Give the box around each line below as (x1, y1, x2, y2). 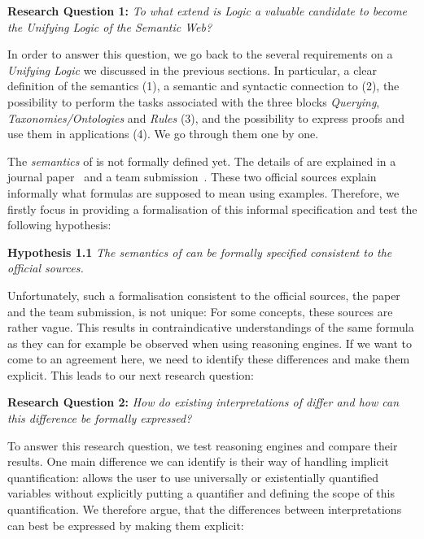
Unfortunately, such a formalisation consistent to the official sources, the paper (7, 286, 400, 303)
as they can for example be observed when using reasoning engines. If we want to (7, 334, 413, 351)
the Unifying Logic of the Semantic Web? (7, 18, 212, 35)
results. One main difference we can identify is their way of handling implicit (7, 453, 389, 470)
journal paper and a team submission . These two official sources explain (7, 168, 377, 185)
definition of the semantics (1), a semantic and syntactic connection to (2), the (7, 77, 400, 94)
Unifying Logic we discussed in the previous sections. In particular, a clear (7, 61, 377, 78)
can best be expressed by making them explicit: (7, 516, 244, 533)
